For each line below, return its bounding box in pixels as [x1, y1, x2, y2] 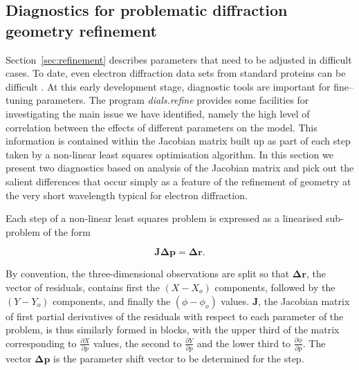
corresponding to [6, 335, 77, 350]
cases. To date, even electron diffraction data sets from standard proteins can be [6, 66, 346, 80]
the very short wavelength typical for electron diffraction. [6, 187, 248, 202]
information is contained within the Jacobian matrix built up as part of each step [6, 133, 351, 148]
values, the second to [93, 335, 182, 350]
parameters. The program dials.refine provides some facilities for [36, 93, 309, 107]
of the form [43, 224, 91, 239]
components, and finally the [53, 293, 171, 308]
